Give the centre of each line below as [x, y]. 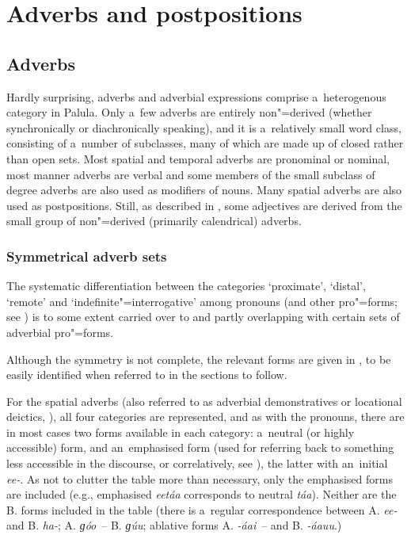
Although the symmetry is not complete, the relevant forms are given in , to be [199, 359]
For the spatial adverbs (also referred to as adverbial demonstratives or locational [204, 401]
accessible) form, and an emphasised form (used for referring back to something [200, 447]
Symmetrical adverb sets [87, 256]
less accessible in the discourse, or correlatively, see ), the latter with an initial [197, 463]
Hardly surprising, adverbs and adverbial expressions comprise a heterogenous [196, 96]
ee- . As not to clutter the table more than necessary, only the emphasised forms [200, 478]
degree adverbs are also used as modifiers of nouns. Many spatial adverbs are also [204, 190]
